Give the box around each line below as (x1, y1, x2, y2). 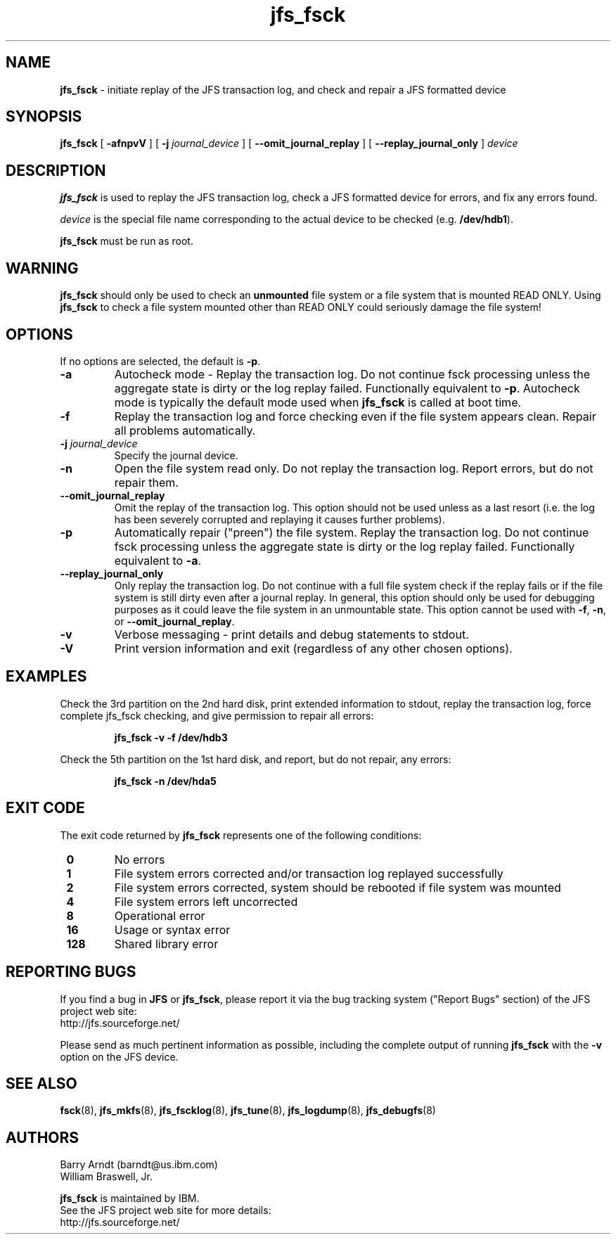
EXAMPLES (6, 667, 87, 686)
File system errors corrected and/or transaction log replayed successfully (114, 866, 503, 881)
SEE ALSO (6, 1074, 77, 1092)
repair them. (114, 475, 179, 490)
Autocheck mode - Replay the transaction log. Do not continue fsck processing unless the (114, 366, 591, 381)
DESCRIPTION (6, 161, 106, 179)
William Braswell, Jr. (60, 1170, 153, 1183)
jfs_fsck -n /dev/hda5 (114, 774, 217, 787)
